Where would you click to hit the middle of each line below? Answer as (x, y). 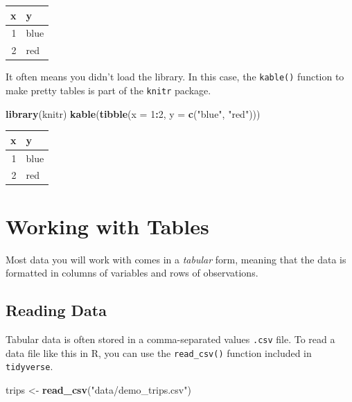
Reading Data (56, 310)
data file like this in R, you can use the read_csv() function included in (159, 352)
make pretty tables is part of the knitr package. (108, 90)
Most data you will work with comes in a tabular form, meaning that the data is (176, 259)
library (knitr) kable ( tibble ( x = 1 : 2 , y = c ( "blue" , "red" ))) (133, 113)
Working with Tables (107, 226)
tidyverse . (29, 366)
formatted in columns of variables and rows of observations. (132, 273)
